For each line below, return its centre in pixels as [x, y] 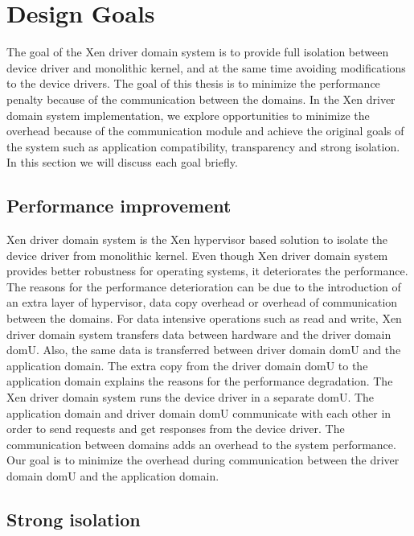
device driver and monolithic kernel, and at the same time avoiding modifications [206, 67]
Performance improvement [119, 206]
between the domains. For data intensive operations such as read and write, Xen [204, 318]
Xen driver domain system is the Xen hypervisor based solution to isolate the [197, 239]
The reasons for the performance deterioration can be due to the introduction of [204, 286]
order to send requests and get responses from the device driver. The [176, 429]
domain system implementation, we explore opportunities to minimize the [188, 115]
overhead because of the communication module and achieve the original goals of [205, 131]
